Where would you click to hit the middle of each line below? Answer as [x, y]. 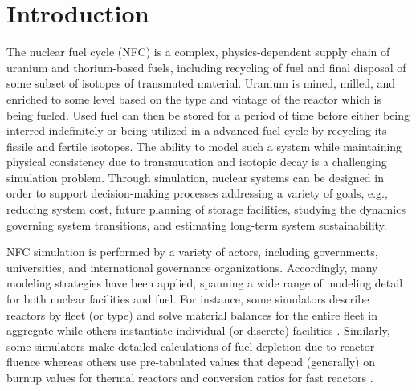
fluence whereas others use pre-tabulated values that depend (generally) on [191, 362]
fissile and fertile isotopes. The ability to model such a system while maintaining [204, 146]
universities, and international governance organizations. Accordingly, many [192, 267]
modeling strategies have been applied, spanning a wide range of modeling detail [205, 283]
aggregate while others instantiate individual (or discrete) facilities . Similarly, [198, 330]
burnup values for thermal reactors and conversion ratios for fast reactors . [190, 377]
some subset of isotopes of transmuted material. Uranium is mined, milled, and [201, 83]
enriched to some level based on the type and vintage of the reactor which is [194, 98]
